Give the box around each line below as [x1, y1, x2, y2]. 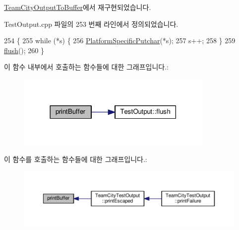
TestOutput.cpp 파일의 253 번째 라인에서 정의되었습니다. [4, 18, 179, 29]
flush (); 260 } [4, 45, 44, 55]
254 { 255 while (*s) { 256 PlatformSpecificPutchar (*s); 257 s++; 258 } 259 [4, 35, 236, 46]
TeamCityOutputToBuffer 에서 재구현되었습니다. [4, 2, 151, 12]
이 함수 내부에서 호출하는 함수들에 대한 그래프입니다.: [4, 62, 169, 72]
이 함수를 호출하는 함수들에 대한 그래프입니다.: [4, 154, 147, 164]
